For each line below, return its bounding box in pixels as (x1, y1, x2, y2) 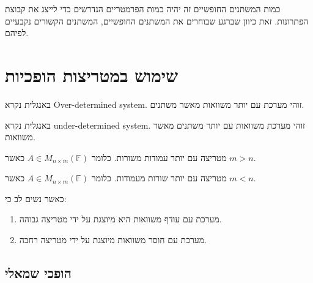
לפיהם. (5, 26, 29, 39)
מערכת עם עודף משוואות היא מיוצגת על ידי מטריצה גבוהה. (19, 213, 222, 225)
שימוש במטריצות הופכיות (5, 62, 178, 87)
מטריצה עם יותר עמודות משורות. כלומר (91, 151, 227, 164)
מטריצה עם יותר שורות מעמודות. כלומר (91, 172, 227, 184)
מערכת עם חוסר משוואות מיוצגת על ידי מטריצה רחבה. (19, 233, 207, 246)
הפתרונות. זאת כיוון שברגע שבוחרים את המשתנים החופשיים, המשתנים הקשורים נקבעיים (5, 14, 309, 27)
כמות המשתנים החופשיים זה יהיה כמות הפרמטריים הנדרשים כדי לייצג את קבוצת (5, 2, 281, 15)
